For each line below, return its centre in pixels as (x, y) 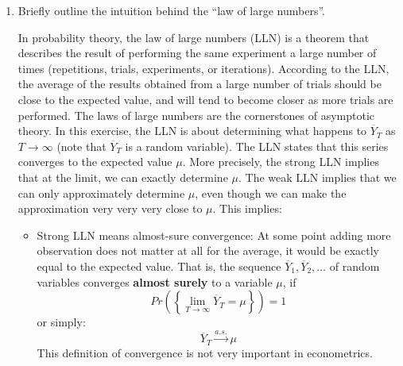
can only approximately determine (101, 193)
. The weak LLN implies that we (317, 177)
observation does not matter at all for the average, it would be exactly (208, 250)
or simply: (61, 322)
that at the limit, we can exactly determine (123, 177)
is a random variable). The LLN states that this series (257, 146)
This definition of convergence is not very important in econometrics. (205, 352)
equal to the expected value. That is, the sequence (159, 266)
